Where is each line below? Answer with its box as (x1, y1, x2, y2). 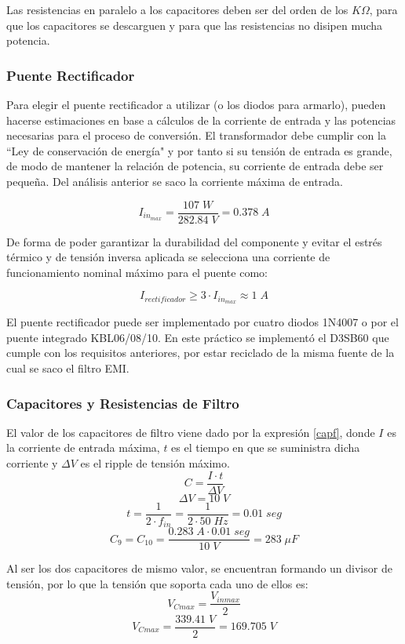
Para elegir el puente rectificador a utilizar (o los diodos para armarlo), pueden (6, 96, 386, 112)
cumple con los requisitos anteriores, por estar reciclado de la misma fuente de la (6, 344, 395, 361)
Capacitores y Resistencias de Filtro (6, 393, 239, 413)
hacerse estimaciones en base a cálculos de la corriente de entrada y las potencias (6, 111, 396, 128)
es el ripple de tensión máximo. (80, 455, 230, 471)
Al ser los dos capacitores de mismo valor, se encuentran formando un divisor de (6, 560, 392, 577)
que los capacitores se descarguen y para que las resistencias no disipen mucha (6, 16, 383, 33)
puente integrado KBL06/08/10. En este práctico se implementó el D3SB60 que (6, 329, 389, 345)
